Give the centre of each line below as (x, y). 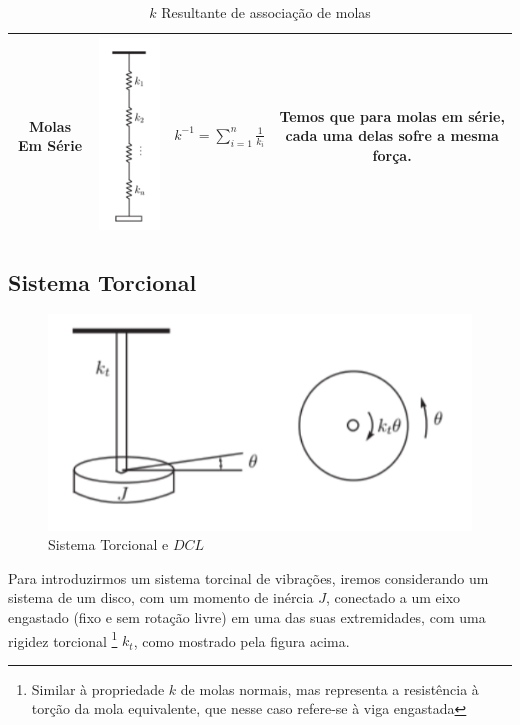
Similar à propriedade (98, 688)
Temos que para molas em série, (392, 115)
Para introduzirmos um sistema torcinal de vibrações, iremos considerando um (248, 577)
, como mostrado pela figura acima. (241, 640)
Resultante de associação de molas (266, 12)
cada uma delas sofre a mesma (392, 135)
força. (392, 154)
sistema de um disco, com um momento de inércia (161, 597)
